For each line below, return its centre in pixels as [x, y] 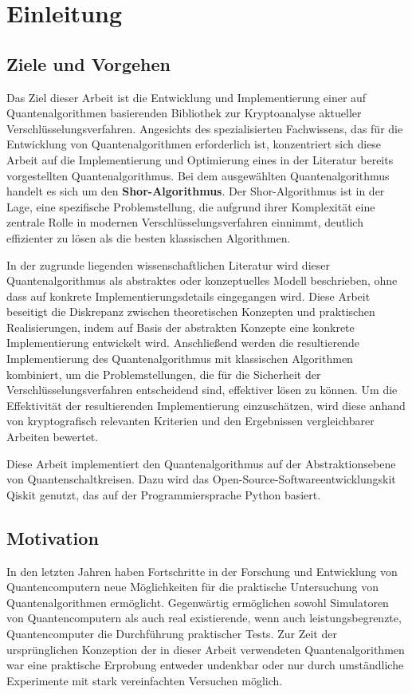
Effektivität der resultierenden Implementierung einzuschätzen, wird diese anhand [206, 405]
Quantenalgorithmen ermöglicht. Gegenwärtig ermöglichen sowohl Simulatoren [198, 602]
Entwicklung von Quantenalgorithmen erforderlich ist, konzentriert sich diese [194, 144]
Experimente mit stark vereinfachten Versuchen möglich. [145, 680]
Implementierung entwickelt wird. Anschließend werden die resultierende [183, 343]
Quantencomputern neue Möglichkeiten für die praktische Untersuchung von [193, 587]
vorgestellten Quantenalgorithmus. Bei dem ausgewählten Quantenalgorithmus [198, 175]
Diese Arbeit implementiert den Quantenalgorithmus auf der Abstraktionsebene [201, 463]
